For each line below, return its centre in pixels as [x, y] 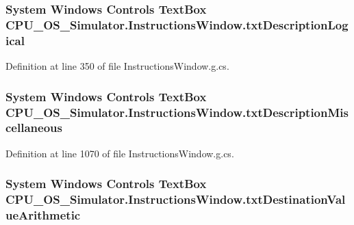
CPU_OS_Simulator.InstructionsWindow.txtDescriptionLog [177, 24]
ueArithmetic [43, 215]
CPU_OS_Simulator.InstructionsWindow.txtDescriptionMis [177, 112]
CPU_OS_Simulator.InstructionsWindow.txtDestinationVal [176, 199]
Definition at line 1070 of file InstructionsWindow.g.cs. [120, 153]
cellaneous [34, 128]
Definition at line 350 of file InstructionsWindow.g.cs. [117, 66]
